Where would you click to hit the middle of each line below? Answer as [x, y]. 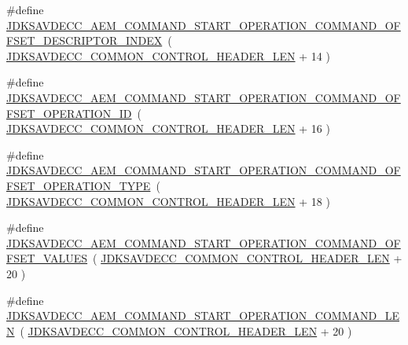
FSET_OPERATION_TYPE [79, 185]
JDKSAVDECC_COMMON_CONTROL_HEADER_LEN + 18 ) [168, 201]
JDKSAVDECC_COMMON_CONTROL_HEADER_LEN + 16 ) [168, 128]
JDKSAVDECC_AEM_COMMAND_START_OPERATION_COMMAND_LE [203, 316]
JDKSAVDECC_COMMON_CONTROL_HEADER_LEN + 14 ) [168, 55]
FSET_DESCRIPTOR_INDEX [85, 40]
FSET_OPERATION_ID [69, 113]
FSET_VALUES [47, 258]
